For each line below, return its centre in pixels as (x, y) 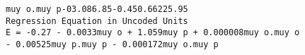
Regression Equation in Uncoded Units (97, 21)
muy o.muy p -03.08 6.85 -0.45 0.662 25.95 (97, 9)
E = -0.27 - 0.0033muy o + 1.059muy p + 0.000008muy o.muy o (153, 33)
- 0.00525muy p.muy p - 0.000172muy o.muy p (112, 44)
